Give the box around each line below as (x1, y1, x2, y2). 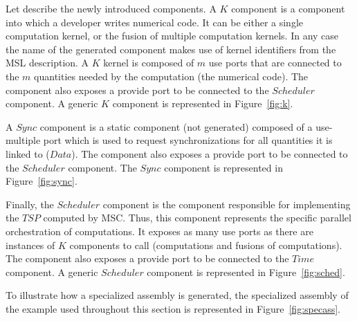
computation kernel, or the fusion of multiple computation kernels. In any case (6, 28, 339, 43)
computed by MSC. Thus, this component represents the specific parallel (43, 210, 351, 225)
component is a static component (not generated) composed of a (39, 119, 313, 134)
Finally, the (6, 196, 54, 211)
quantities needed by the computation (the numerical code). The (34, 68, 309, 83)
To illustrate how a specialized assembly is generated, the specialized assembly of (6, 288, 349, 302)
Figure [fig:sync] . (6, 174, 77, 188)
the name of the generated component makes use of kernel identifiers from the (6, 42, 336, 56)
